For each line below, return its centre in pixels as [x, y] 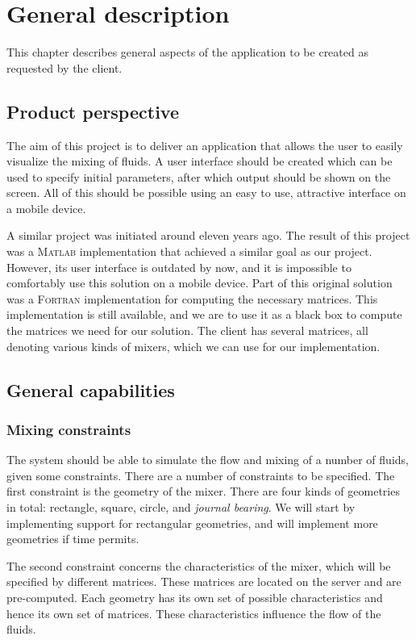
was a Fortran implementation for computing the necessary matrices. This [192, 298]
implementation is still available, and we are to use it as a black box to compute [204, 314]
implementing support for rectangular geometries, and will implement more [192, 523]
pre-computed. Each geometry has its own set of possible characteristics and [195, 597]
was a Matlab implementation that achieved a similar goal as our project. [189, 251]
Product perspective [93, 111]
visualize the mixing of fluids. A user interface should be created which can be [200, 161]
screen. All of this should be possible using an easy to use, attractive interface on [206, 192]
